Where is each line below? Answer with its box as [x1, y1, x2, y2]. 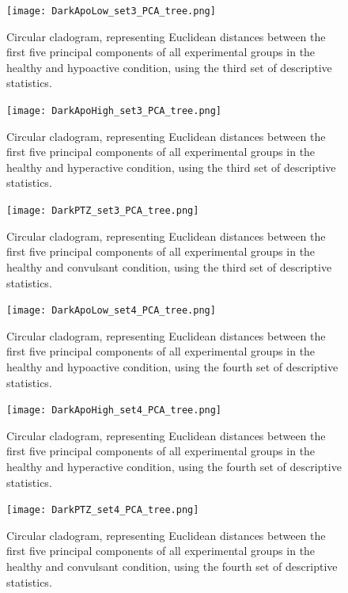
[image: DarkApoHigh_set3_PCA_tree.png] [6, 105, 222, 117]
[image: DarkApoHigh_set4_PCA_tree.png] [6, 405, 222, 416]
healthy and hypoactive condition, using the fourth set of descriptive [6, 358, 339, 374]
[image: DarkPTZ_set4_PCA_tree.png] [6, 504, 199, 516]
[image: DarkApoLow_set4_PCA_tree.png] [6, 305, 216, 317]
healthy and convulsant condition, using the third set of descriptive [6, 258, 332, 275]
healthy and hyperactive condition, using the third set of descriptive [6, 158, 336, 175]
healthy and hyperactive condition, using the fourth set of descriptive [6, 458, 342, 474]
